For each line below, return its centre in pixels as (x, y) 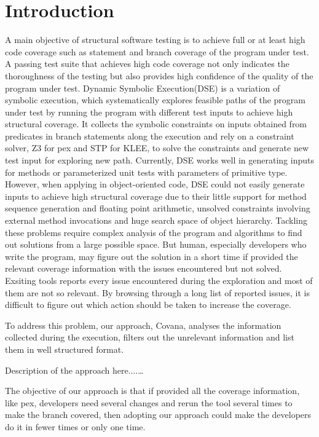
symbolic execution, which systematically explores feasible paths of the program (156, 100)
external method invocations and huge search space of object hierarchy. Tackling (156, 220)
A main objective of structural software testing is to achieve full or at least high (155, 40)
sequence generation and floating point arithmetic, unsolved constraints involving (158, 208)
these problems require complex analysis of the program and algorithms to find (154, 232)
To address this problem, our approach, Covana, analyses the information (143, 325)
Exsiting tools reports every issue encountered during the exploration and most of (159, 280)
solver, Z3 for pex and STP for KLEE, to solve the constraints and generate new (157, 148)
